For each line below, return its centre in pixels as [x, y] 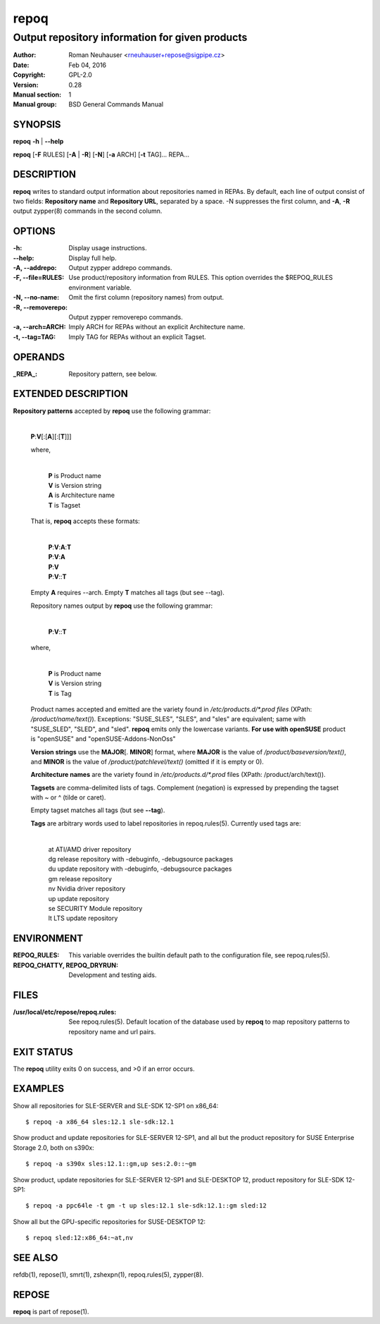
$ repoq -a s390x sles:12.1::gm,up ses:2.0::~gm [111, 1164]
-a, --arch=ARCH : [39, 327]
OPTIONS [34, 232]
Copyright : [29, 75]
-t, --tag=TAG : [34, 337]
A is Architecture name [82, 495]
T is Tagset [64, 505]
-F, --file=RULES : [39, 278]
